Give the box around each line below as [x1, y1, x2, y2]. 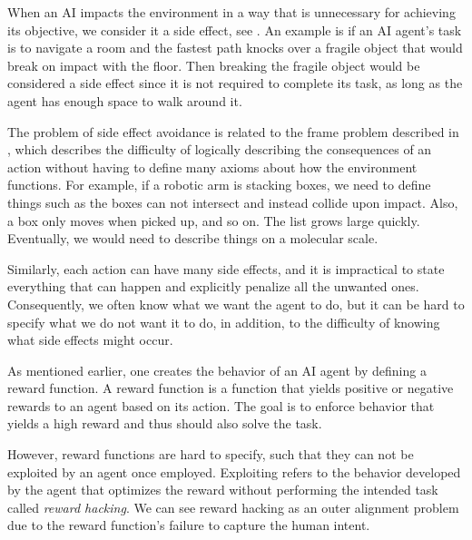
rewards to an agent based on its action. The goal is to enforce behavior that [7, 396, 435, 415]
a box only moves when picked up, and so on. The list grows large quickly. [7, 211, 420, 230]
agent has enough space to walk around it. [7, 91, 242, 110]
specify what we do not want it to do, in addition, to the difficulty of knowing [7, 312, 440, 331]
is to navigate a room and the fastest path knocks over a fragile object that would [7, 38, 463, 57]
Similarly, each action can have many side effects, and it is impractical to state [7, 259, 445, 278]
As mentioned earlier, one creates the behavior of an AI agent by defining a [7, 360, 427, 379]
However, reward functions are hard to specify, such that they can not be [7, 445, 414, 464]
